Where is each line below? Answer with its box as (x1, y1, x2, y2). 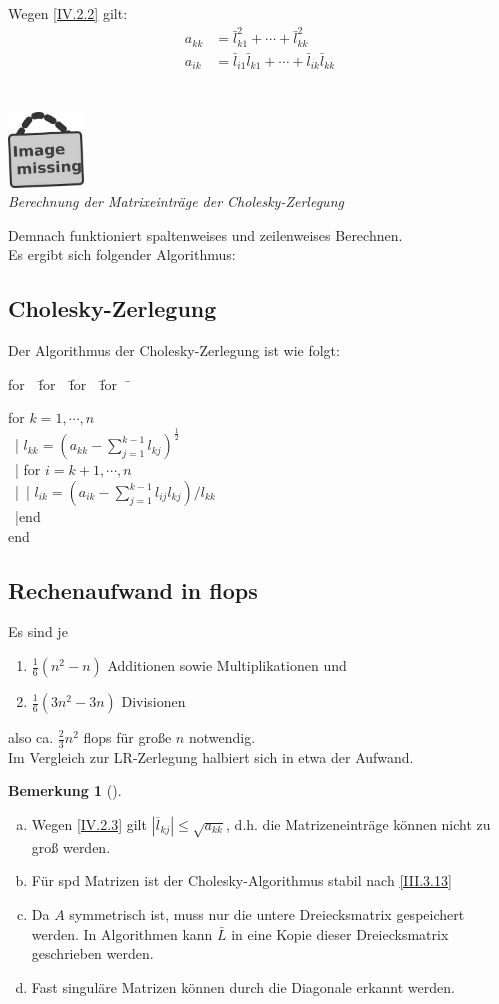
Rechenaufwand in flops (8, 574, 258, 605)
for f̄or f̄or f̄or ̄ (8, 373, 132, 394)
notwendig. (188, 727, 256, 747)
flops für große (83, 727, 172, 747)
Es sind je (8, 621, 68, 642)
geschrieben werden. (31, 943, 154, 964)
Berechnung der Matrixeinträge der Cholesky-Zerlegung (8, 191, 344, 212)
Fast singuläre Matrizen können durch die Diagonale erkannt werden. (31, 976, 455, 997)
